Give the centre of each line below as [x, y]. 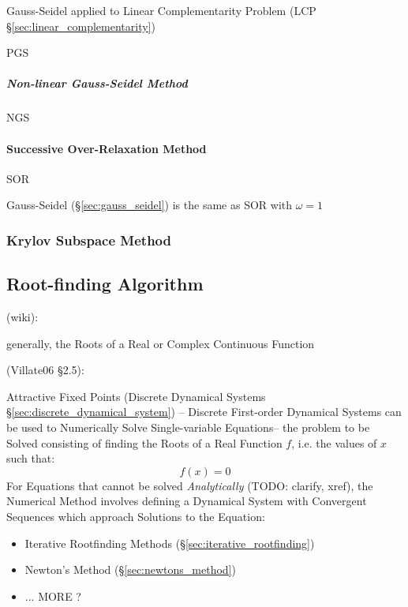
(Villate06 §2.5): [45, 370]
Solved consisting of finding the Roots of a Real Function [144, 442]
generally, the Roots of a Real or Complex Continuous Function [161, 343]
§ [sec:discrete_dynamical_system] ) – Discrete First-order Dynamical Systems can [204, 412]
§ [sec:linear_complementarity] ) [81, 26]
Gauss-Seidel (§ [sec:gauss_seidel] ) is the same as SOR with [150, 205]
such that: [31, 458]
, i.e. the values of [334, 442]
